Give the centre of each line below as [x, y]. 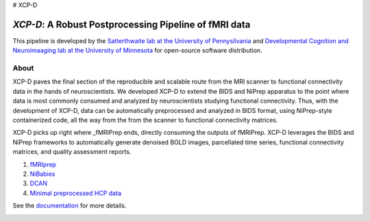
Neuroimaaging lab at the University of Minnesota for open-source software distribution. [138, 51]
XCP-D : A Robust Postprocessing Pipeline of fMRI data [132, 24]
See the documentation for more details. [70, 206]
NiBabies [42, 174]
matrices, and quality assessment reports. [72, 152]
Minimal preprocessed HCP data [75, 193]
